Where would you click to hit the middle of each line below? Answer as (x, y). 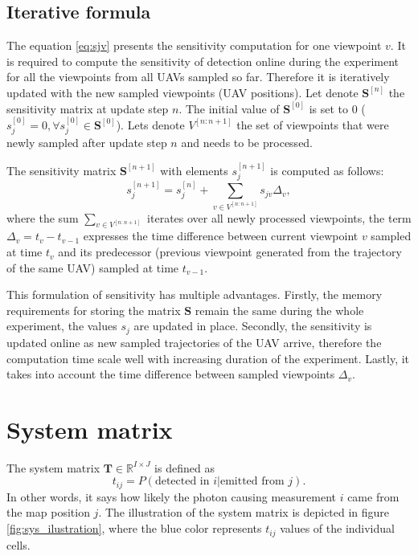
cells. (18, 544)
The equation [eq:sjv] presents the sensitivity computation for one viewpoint (194, 45)
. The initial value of (229, 108)
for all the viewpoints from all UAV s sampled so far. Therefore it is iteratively (198, 77)
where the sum (43, 217)
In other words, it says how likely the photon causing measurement (171, 496)
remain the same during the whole (279, 310)
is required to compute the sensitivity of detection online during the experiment (203, 61)
